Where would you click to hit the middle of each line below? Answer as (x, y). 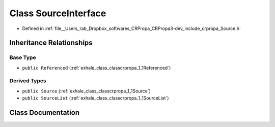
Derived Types (28, 81)
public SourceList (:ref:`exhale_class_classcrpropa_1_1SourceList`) (95, 98)
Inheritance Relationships (51, 43)
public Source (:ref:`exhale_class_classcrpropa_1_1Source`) (87, 91)
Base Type (23, 57)
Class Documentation (45, 113)
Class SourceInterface (58, 13)
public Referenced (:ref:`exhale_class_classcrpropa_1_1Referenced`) (97, 68)
